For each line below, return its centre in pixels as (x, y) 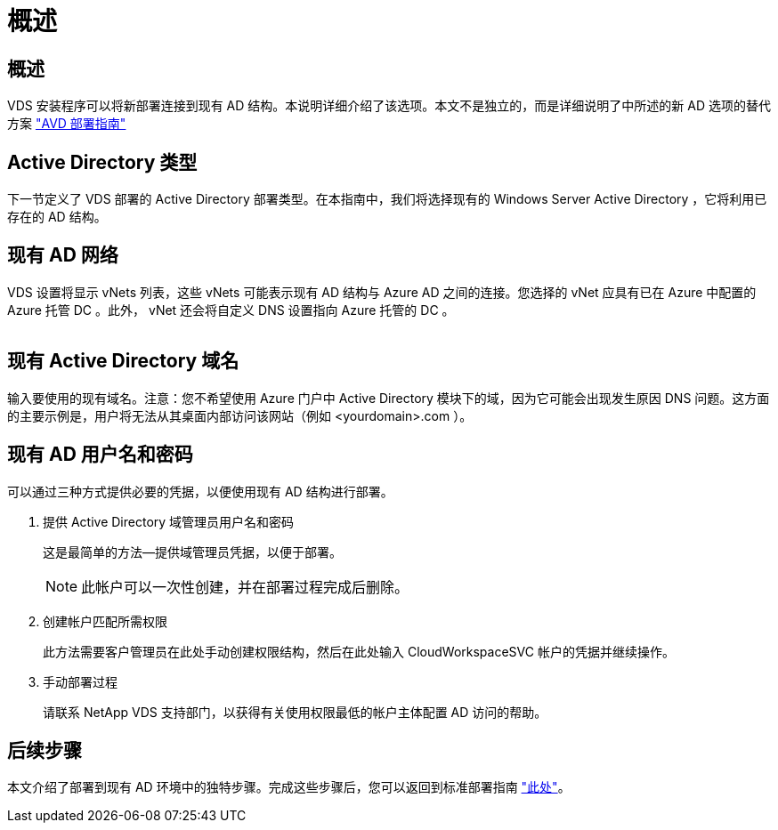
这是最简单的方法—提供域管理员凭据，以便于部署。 (192, 552)
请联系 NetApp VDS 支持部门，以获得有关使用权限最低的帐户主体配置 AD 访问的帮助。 (295, 712)
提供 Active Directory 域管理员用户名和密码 (169, 521)
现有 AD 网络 (63, 255)
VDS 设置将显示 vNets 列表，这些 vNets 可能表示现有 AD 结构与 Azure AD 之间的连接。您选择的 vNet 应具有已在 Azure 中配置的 (382, 292)
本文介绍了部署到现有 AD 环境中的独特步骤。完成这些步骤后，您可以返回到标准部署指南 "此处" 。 (289, 787)
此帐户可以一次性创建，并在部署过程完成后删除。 (245, 587)
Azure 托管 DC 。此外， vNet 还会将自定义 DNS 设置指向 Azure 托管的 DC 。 (231, 310)
